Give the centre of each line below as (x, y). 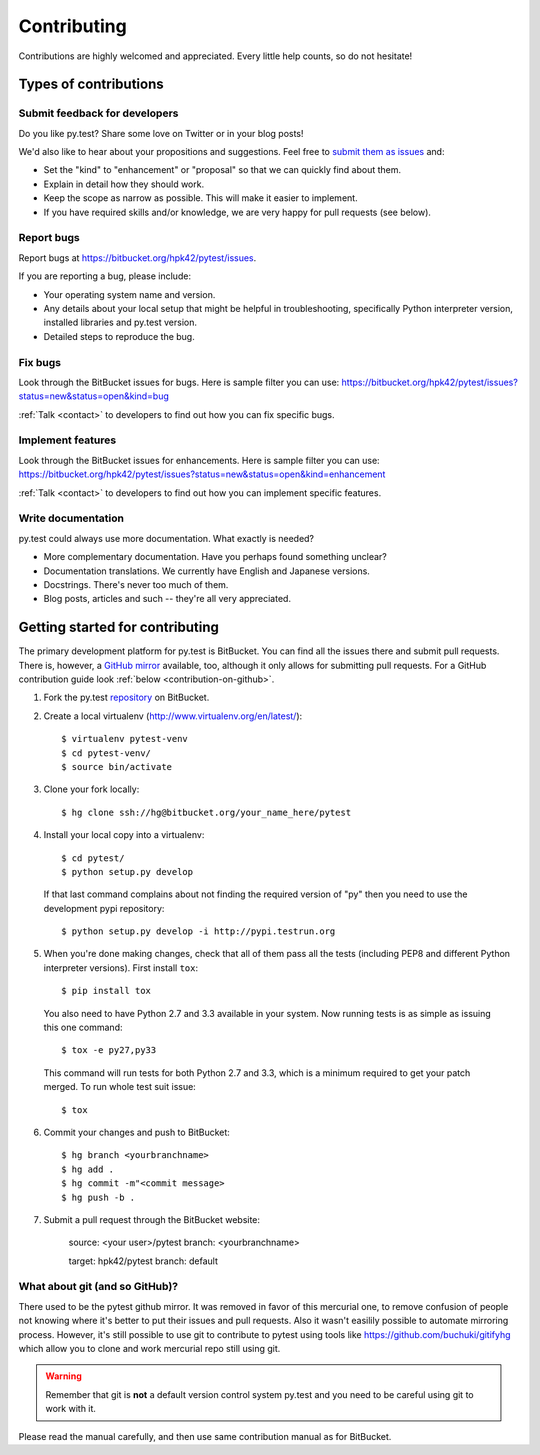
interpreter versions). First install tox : (121, 967)
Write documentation (71, 518)
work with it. (71, 1409)
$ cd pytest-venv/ (106, 753)
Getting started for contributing (119, 627)
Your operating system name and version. (129, 294)
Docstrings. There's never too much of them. (136, 584)
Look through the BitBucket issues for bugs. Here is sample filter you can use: (179, 382)
